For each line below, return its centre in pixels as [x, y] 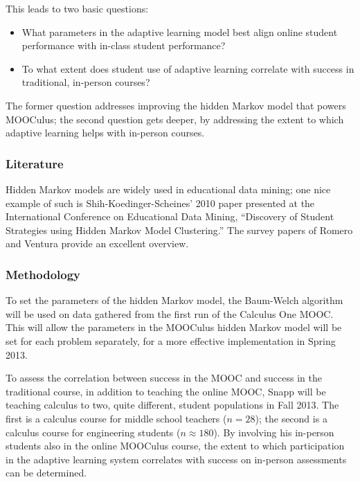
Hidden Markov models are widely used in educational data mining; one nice [168, 189]
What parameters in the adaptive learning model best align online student [180, 32]
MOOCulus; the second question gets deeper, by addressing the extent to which [175, 119]
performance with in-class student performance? [124, 45]
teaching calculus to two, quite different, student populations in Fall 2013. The [172, 405]
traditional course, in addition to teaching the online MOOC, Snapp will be [166, 391]
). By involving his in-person [274, 432]
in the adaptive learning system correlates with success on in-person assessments [176, 459]
